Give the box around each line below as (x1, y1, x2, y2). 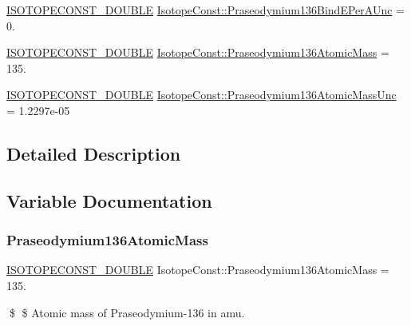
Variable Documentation (6, 188, 212, 213)
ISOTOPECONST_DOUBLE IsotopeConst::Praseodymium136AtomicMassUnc (6, 86, 397, 103)
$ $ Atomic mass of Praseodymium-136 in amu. (9, 304, 245, 320)
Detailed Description (6, 141, 181, 165)
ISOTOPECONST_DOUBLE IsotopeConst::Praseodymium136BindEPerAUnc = (6, 2, 405, 18)
